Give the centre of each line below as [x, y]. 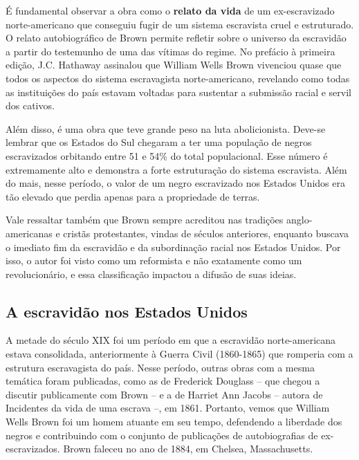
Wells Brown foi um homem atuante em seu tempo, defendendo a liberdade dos [174, 422]
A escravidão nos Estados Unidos [127, 311]
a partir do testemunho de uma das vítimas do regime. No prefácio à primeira [171, 51]
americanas [29, 233]
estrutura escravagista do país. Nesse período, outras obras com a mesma [160, 367]
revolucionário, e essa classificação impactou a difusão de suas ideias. [151, 274]
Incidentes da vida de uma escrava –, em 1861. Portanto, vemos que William [168, 408]
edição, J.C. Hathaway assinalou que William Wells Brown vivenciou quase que [174, 65]
